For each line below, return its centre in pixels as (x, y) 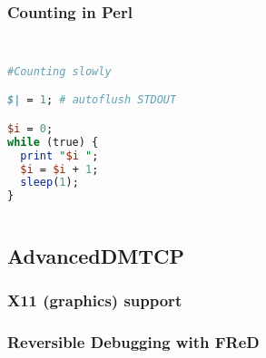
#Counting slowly (59, 71)
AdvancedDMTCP (96, 255)
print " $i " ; (59, 155)
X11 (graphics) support (95, 300)
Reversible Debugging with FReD (133, 341)
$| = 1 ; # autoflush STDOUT (92, 100)
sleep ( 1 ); (49, 183)
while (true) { (53, 142)
